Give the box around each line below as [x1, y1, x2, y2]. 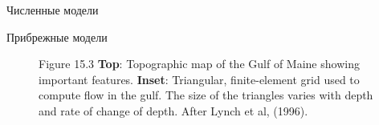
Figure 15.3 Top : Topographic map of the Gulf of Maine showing [39, 55, 360, 72]
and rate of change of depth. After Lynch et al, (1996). [39, 102, 308, 119]
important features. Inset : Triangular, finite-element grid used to [39, 71, 360, 87]
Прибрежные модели [6, 28, 108, 45]
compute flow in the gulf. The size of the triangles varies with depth [39, 87, 373, 103]
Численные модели [6, 2, 99, 18]
